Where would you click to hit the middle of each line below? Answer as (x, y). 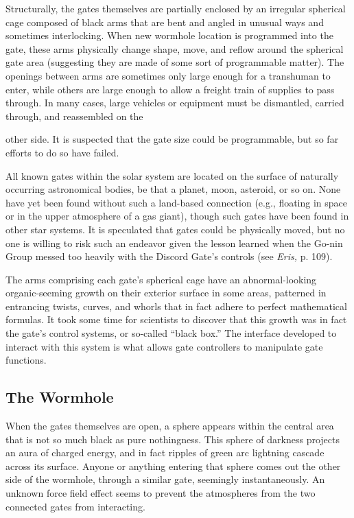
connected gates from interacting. (75, 506)
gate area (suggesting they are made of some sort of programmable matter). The (175, 62)
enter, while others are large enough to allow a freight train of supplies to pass (170, 89)
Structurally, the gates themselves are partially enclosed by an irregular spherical (176, 8)
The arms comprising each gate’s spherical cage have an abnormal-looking (161, 279)
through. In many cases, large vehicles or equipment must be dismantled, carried (175, 103)
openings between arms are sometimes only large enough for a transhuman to (168, 75)
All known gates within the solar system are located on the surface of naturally (172, 175)
